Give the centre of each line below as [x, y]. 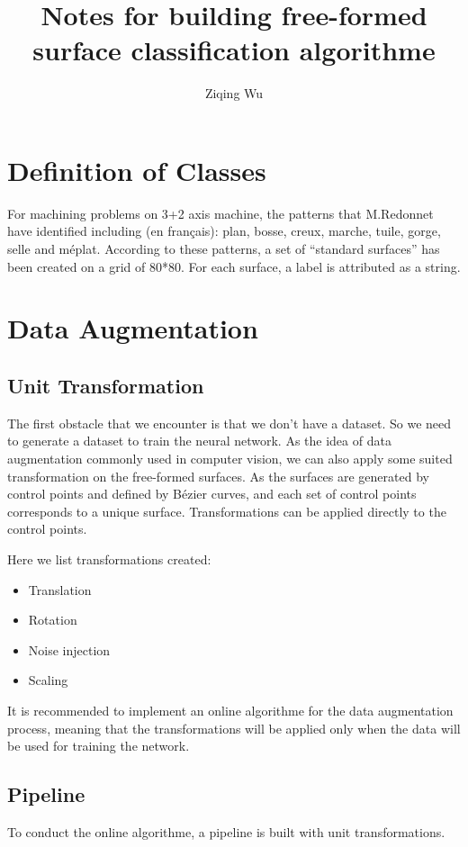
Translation [60, 589]
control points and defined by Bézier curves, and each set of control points [212, 494]
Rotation [53, 620]
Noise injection [69, 649]
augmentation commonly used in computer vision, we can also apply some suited [230, 458]
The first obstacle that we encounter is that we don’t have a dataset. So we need [229, 423]
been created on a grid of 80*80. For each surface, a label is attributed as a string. [234, 266]
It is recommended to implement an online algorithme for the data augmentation [230, 710]
